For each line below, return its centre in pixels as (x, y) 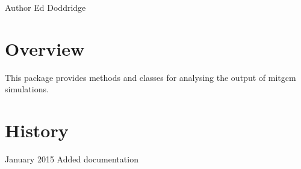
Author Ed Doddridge (45, 7)
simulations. (27, 89)
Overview (45, 48)
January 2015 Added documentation (72, 159)
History (37, 130)
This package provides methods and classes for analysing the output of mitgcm (150, 77)
